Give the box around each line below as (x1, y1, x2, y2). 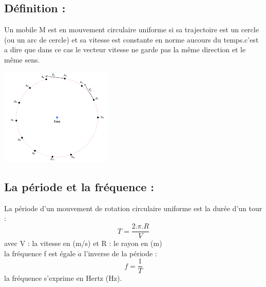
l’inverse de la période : (84, 248, 157, 258)
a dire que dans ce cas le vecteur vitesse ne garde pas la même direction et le (4, 44, 246, 55)
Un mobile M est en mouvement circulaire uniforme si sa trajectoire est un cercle (4, 24, 259, 35)
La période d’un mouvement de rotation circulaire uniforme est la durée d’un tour (4, 202, 262, 213)
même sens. (4, 54, 40, 65)
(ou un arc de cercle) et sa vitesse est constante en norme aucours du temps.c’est (4, 34, 259, 45)
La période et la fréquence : (4, 179, 154, 195)
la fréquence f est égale (4, 248, 75, 258)
